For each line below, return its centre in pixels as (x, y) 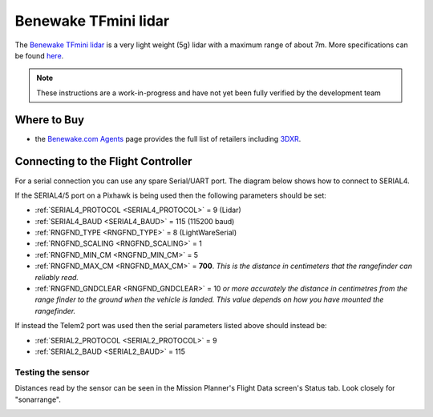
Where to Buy (49, 120)
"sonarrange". (38, 399)
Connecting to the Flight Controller (103, 161)
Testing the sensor (52, 372)
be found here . (39, 55)
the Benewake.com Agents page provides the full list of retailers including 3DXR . (168, 138)
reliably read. (57, 277)
